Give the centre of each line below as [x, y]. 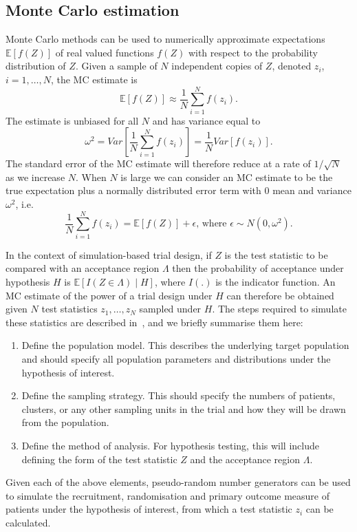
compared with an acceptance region [83, 268]
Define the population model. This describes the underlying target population [185, 345]
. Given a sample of [116, 66]
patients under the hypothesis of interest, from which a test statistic [149, 509]
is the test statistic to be [276, 254]
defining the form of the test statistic [99, 459]
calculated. [28, 522]
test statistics [69, 309]
